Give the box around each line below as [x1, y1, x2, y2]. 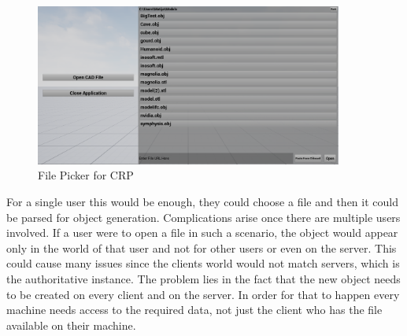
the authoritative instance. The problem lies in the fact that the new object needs [6, 271, 401, 286]
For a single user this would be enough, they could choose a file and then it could [6, 194, 398, 210]
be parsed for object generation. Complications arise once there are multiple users [6, 209, 401, 225]
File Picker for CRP [38, 167, 134, 183]
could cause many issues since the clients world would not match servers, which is [6, 255, 400, 271]
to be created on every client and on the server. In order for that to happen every [6, 286, 400, 302]
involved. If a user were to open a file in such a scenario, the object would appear [6, 224, 398, 241]
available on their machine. [6, 316, 136, 333]
